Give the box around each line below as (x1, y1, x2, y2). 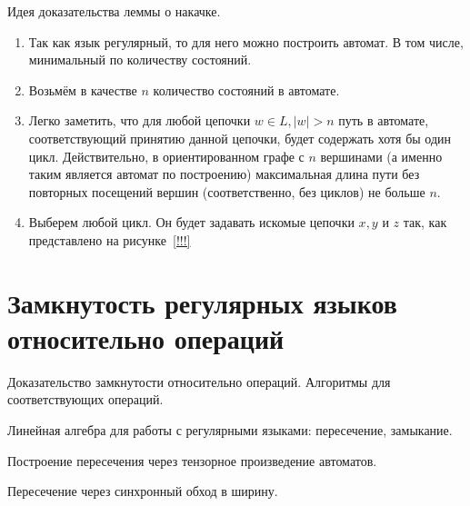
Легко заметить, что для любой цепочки (28, 111, 251, 130)
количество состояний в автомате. (153, 80, 340, 99)
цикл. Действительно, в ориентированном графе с (28, 146, 305, 165)
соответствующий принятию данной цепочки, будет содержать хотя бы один (28, 128, 452, 147)
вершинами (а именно (320, 146, 443, 165)
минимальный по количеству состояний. (28, 50, 252, 69)
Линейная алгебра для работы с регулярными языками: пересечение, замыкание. (7, 421, 453, 440)
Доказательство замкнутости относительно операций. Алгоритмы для (7, 372, 391, 391)
